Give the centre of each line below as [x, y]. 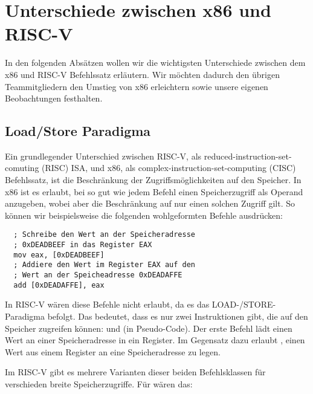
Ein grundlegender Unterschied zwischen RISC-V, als [103, 156]
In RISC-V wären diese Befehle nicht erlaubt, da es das [107, 304]
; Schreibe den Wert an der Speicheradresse [104, 235]
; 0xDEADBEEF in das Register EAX [83, 245]
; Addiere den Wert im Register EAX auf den [104, 265]
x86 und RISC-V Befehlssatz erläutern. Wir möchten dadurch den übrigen [142, 74]
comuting [22, 168]
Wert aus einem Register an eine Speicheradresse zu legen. [113, 351]
